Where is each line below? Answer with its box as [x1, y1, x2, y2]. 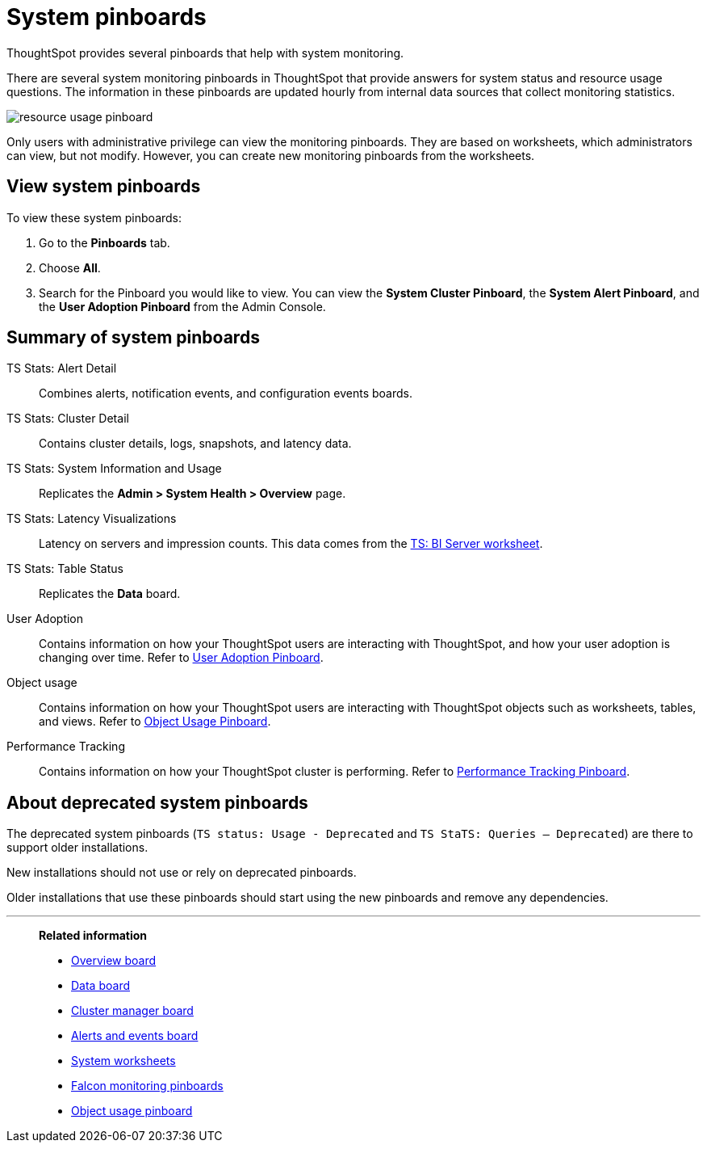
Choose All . [39, 260, 101, 275]
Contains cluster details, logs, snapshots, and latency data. [39, 436, 352, 451]
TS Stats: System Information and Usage [6, 461, 222, 476]
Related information [39, 928, 148, 943]
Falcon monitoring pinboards [71, 1079, 224, 1093]
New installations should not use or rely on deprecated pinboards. [6, 865, 357, 880]
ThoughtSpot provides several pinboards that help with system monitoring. [6, 45, 404, 60]
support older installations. [6, 840, 149, 855]
